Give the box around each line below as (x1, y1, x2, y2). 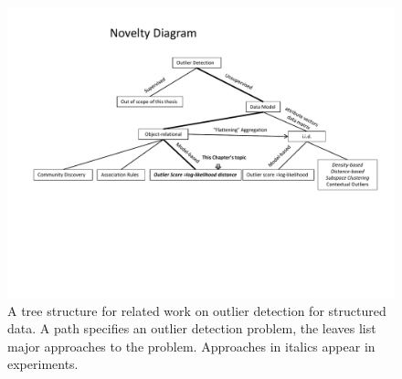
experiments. (7, 354, 79, 374)
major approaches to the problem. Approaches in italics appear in (7, 336, 376, 355)
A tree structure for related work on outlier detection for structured (7, 300, 386, 320)
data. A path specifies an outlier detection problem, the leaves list (7, 319, 376, 338)
